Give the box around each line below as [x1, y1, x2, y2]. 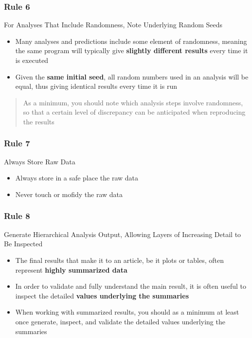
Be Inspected [4, 239, 43, 249]
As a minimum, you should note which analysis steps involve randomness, [23, 97, 243, 107]
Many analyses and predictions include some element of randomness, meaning [15, 36, 247, 46]
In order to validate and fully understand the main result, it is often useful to [15, 281, 246, 291]
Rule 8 [4, 210, 30, 222]
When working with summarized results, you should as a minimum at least [15, 307, 239, 317]
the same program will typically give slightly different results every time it [15, 45, 248, 56]
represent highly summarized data [15, 264, 127, 275]
